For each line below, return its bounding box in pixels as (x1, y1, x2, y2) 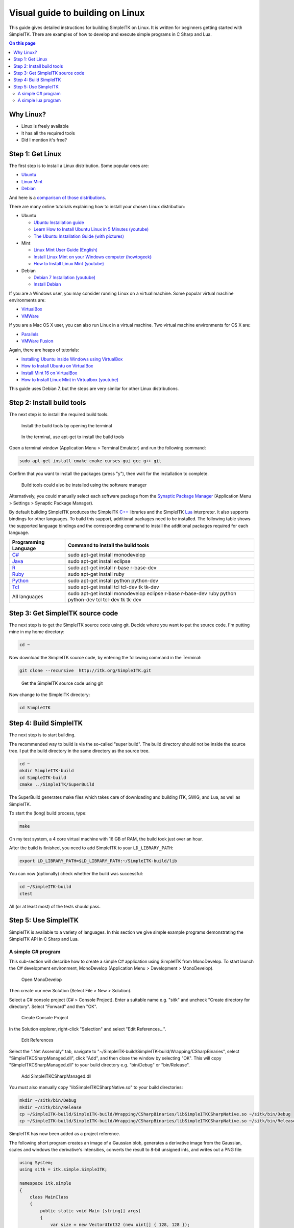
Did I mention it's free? (21, 137, 67, 143)
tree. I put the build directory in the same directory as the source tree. (9, 748, 150, 754)
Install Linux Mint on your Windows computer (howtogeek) (33, 253, 152, 260)
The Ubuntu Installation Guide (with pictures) (33, 233, 124, 239)
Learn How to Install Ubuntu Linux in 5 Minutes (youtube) (33, 226, 149, 232)
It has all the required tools (21, 130, 75, 136)
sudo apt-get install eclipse (68, 558, 131, 564)
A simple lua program (18, 97, 61, 103)
